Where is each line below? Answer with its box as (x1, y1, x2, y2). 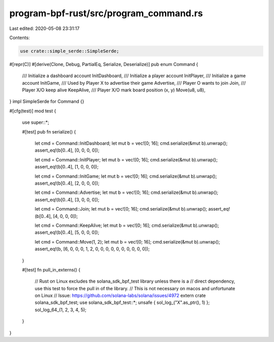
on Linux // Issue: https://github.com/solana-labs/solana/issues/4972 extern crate (35, 292, 206, 299)
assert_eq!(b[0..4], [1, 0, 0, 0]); (35, 164, 99, 170)
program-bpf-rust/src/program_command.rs (9, 8, 203, 19)
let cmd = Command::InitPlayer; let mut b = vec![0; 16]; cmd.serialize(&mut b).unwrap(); (35, 156, 218, 162)
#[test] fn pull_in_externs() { (22, 266, 81, 272)
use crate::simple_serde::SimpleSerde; (20, 48, 119, 54)
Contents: (9, 35, 30, 41)
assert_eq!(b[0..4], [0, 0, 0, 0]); (35, 147, 100, 153)
